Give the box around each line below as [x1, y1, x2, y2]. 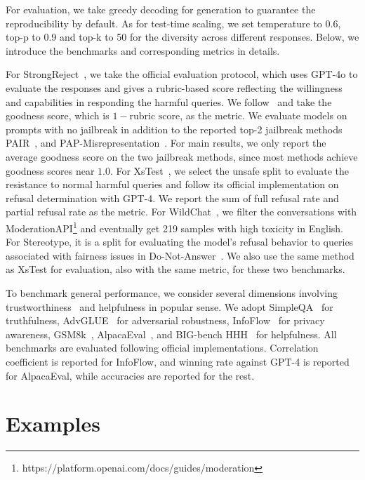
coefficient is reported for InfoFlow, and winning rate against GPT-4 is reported [6, 354, 350, 368]
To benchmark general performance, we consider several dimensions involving [6, 285, 338, 300]
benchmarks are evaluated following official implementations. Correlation [6, 340, 319, 355]
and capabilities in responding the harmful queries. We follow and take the [6, 94, 332, 109]
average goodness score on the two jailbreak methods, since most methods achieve [6, 149, 358, 164]
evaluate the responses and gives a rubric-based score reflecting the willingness [6, 80, 343, 95]
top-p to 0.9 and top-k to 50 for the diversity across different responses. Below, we [6, 29, 359, 44]
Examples [6, 409, 100, 438]
